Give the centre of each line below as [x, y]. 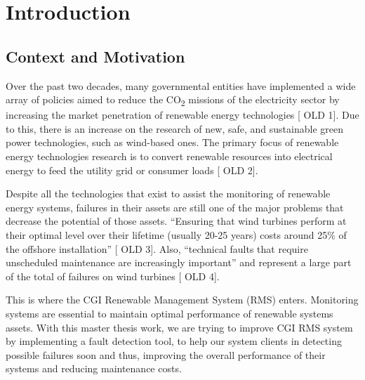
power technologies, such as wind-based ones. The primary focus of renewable [172, 142]
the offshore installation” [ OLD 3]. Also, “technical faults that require [157, 248]
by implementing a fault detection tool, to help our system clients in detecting [174, 341]
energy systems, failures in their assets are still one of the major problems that [175, 207]
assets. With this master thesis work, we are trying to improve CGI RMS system [179, 327]
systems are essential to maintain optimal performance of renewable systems [170, 314]
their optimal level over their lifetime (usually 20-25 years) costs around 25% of [176, 235]
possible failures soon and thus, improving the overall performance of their [166, 354]
